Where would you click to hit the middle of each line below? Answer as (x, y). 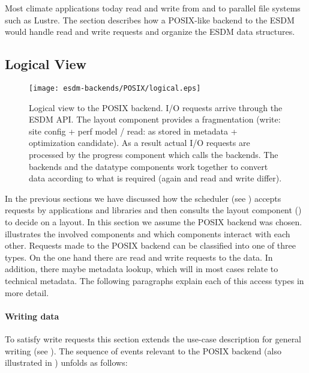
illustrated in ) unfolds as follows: (66, 362)
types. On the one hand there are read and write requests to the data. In (139, 257)
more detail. (27, 292)
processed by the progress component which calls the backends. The (154, 155)
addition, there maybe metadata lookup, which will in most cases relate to (142, 269)
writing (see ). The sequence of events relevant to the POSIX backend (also (143, 350)
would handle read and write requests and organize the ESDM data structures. (150, 32)
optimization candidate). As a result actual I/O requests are (139, 143)
